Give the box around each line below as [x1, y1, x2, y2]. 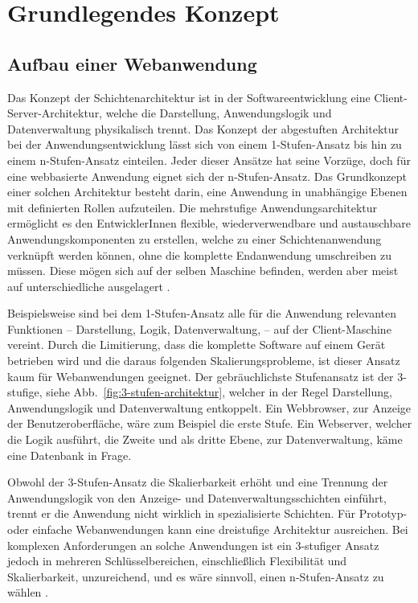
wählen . [7, 584, 48, 601]
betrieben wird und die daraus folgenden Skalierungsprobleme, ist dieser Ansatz [7, 352, 400, 369]
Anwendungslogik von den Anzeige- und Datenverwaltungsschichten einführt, [7, 489, 387, 506]
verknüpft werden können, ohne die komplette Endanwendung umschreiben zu [7, 246, 391, 263]
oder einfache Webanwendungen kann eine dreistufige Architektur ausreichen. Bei [7, 521, 408, 538]
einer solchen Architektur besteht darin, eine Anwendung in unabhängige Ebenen [7, 183, 408, 200]
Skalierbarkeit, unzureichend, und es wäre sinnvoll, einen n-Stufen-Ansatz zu [7, 568, 384, 585]
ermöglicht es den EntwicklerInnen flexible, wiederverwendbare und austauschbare [7, 215, 411, 232]
